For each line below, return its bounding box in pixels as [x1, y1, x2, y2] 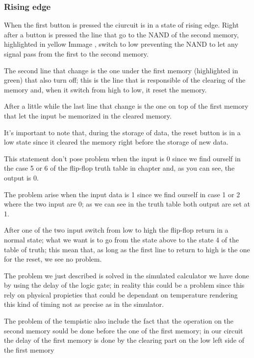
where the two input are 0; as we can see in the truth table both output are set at [4, 199, 251, 209]
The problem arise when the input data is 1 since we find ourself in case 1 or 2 [4, 189, 240, 199]
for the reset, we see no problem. [4, 254, 102, 264]
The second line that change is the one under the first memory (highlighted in [4, 65, 238, 75]
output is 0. [4, 172, 39, 182]
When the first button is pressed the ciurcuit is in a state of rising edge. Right [4, 20, 239, 30]
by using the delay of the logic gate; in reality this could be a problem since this [4, 280, 245, 290]
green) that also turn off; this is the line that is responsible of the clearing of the [4, 75, 246, 85]
